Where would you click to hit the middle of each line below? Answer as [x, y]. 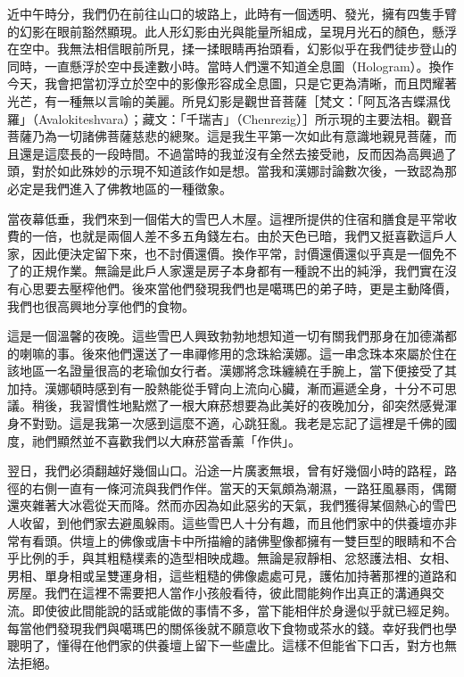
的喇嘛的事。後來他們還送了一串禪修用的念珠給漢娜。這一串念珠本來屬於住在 [232, 353]
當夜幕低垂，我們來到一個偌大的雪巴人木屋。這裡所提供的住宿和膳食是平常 [226, 218]
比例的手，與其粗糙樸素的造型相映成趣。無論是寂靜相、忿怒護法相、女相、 [238, 558]
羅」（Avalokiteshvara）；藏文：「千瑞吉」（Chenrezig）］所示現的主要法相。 [218, 118]
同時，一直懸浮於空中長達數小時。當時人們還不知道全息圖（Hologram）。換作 [231, 66]
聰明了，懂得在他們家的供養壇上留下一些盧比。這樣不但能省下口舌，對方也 [226, 645]
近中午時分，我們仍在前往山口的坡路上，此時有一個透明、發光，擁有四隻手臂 [232, 13]
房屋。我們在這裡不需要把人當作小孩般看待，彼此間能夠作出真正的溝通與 [220, 593]
